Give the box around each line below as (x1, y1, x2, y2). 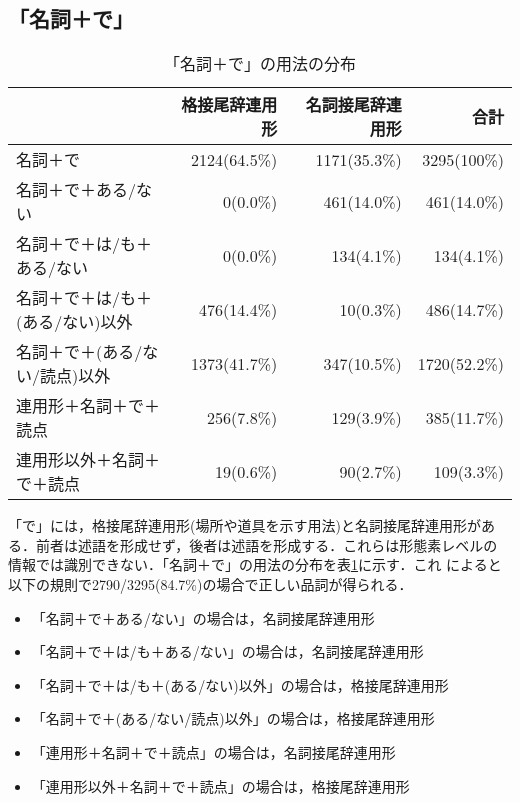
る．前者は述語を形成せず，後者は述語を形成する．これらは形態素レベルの (8, 534, 498, 555)
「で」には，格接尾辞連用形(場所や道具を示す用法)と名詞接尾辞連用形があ (8, 515, 495, 536)
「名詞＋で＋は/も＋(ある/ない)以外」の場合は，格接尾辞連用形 (31, 674, 449, 695)
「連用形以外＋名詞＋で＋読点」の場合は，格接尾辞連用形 (31, 775, 410, 796)
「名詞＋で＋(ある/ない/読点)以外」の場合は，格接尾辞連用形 (31, 708, 435, 729)
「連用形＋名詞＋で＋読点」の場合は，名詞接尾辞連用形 (31, 741, 396, 762)
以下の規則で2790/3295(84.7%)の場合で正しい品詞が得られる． (8, 573, 413, 594)
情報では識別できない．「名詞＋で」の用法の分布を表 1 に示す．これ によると (8, 554, 502, 575)
